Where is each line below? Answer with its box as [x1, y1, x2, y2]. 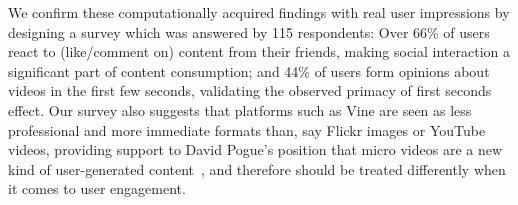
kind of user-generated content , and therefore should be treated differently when [8, 158, 506, 179]
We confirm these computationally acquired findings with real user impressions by [8, 2, 510, 22]
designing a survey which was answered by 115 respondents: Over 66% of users [8, 21, 490, 42]
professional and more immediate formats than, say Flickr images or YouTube [8, 119, 486, 140]
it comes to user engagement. [8, 178, 186, 199]
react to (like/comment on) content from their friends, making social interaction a [8, 41, 510, 62]
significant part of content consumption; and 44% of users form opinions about [8, 60, 490, 81]
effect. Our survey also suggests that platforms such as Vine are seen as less [8, 99, 472, 120]
